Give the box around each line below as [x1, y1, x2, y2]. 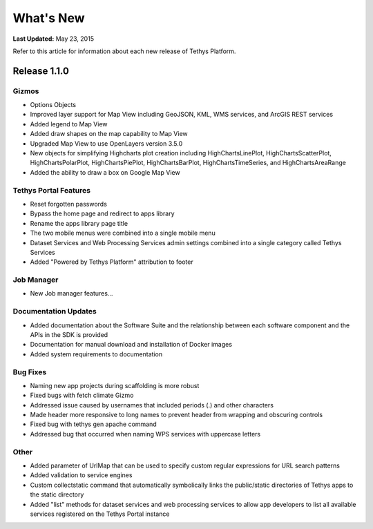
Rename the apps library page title [30, 219, 128, 227]
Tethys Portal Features [12, 185, 91, 195]
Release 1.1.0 [12, 65, 69, 77]
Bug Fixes [12, 367, 47, 376]
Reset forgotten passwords [30, 200, 107, 208]
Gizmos [12, 86, 39, 96]
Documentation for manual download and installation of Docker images [30, 340, 233, 349]
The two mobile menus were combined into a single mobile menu [30, 229, 216, 238]
